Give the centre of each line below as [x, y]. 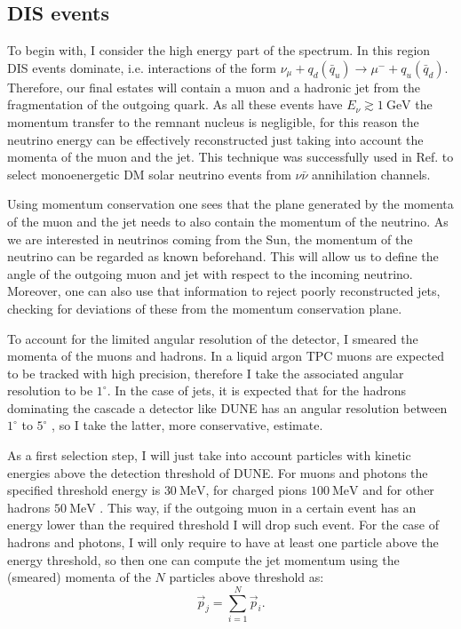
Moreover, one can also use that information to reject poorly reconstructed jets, [224, 291]
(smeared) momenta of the [79, 577]
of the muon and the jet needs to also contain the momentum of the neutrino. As [228, 221]
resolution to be [50, 390]
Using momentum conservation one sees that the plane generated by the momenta [230, 204]
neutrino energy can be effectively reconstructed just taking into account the [215, 139]
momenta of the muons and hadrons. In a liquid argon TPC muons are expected [226, 356]
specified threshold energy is [84, 490]
